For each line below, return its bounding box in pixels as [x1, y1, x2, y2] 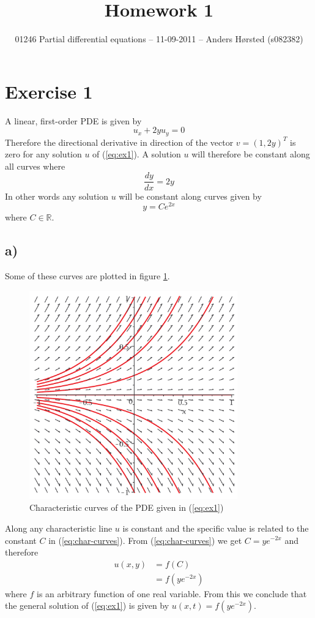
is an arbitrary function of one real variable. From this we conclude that [37, 587, 307, 600]
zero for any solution [5, 148, 82, 160]
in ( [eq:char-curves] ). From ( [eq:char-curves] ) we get [48, 533, 242, 546]
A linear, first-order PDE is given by [5, 114, 142, 127]
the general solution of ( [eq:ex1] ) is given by [5, 599, 169, 612]
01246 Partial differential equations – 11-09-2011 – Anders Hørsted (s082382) [15, 32, 303, 45]
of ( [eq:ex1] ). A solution [92, 148, 181, 160]
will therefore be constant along [191, 148, 310, 160]
